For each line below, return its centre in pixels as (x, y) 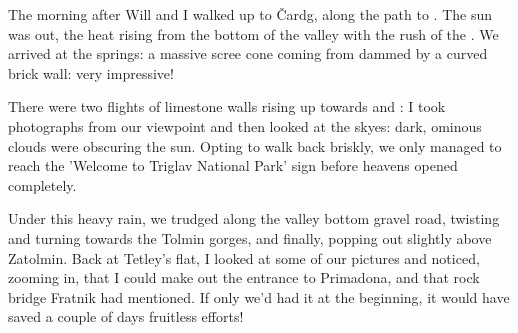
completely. (42, 184)
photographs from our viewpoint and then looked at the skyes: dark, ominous (245, 125)
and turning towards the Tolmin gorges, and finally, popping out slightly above (250, 237)
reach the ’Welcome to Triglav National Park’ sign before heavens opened (233, 165)
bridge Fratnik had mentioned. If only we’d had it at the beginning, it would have (259, 296)
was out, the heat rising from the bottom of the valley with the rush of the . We (253, 33)
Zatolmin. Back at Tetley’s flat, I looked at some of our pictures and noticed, (244, 257)
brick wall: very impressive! (91, 72)
